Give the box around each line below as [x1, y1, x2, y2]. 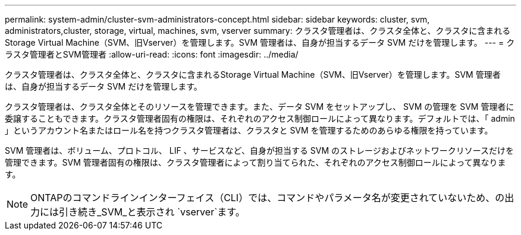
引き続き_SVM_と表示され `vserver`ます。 [59, 206, 245, 218]
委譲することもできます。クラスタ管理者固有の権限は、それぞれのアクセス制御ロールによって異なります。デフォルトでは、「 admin [5, 113, 515, 123]
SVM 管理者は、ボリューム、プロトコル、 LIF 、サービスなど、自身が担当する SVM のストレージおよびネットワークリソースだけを [5, 145, 514, 155]
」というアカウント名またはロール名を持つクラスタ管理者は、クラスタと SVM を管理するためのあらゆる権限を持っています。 [5, 125, 493, 135]
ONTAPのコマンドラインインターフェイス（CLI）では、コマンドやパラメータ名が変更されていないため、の [30, 192, 505, 204]
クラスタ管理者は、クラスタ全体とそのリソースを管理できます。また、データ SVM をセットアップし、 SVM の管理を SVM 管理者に [5, 101, 514, 112]
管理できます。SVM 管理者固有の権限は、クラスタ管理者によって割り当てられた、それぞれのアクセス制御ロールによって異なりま [5, 157, 506, 167]
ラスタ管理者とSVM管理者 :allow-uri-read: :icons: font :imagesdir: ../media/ [5, 49, 299, 59]
